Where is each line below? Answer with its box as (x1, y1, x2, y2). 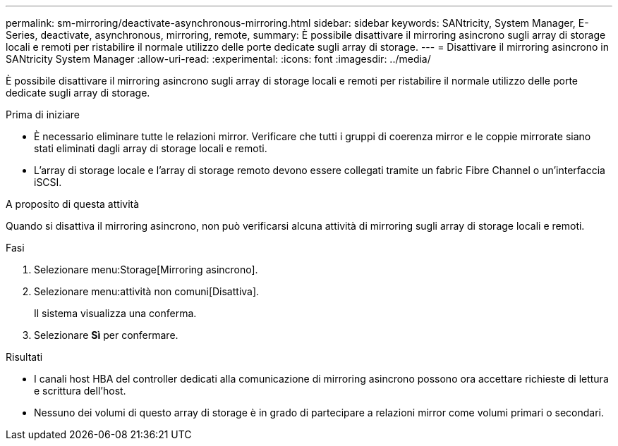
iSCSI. (34, 176, 62, 188)
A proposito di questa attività (6, 198, 140, 210)
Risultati (6, 351, 43, 363)
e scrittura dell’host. (34, 385, 126, 397)
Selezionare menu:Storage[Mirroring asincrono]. (34, 264, 258, 275)
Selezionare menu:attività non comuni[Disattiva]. (34, 285, 260, 297)
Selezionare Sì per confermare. (34, 329, 178, 341)
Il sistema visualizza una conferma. (34, 307, 197, 319)
